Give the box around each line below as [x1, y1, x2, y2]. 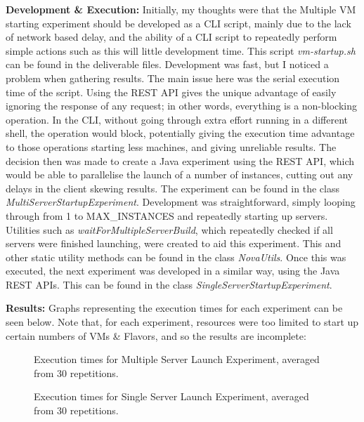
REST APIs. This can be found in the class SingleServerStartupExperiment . [6, 277, 332, 291]
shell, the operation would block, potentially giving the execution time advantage [6, 126, 355, 140]
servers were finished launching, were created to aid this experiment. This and [6, 236, 342, 251]
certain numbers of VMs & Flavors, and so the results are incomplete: [6, 328, 306, 343]
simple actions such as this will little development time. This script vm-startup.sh [6, 43, 356, 58]
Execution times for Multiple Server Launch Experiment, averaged [34, 352, 320, 367]
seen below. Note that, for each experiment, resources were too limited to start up [6, 315, 359, 329]
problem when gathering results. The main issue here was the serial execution [6, 70, 340, 85]
